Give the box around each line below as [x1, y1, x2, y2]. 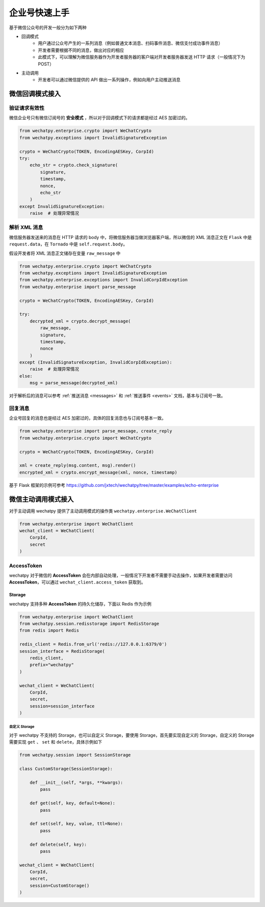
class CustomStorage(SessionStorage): [19, 766, 113, 772]
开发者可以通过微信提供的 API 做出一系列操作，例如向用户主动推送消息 [38, 77, 181, 83]
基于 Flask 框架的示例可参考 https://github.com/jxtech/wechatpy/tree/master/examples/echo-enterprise [9, 482, 219, 488]
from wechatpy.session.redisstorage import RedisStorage [19, 621, 159, 627]
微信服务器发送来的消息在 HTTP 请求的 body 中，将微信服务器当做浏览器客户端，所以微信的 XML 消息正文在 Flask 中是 [9, 234, 252, 240]
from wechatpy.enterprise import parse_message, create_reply [19, 428, 172, 434]
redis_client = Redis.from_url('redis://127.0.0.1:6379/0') [19, 641, 167, 647]
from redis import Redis [19, 628, 79, 633]
